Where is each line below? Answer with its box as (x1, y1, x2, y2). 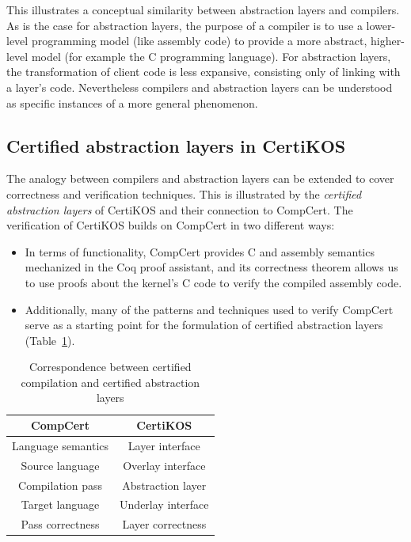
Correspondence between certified (29, 358, 192, 375)
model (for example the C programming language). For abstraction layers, (31, 47, 391, 64)
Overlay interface (123, 457, 206, 473)
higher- (371, 32, 405, 49)
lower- (366, 17, 396, 33)
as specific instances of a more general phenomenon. (6, 94, 258, 111)
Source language (21, 457, 100, 473)
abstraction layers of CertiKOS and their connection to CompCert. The (6, 201, 353, 218)
